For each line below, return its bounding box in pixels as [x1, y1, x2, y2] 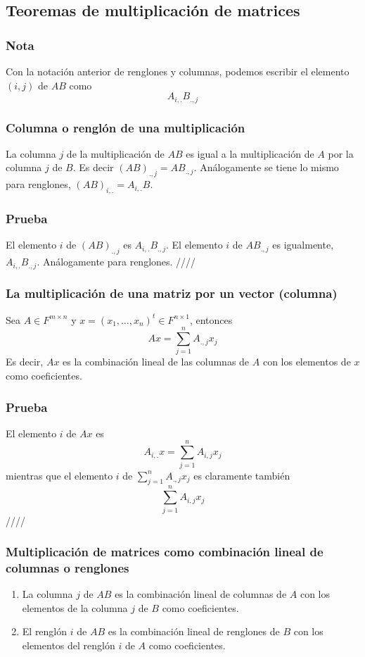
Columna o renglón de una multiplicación [6, 118, 245, 136]
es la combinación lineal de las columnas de [63, 354, 250, 369]
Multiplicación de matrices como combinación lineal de [6, 543, 324, 561]
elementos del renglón [22, 638, 115, 653]
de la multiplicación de [66, 146, 165, 161]
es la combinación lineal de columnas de [115, 587, 287, 601]
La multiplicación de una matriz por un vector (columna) [6, 284, 338, 302]
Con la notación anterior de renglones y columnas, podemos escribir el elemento [6, 64, 350, 78]
